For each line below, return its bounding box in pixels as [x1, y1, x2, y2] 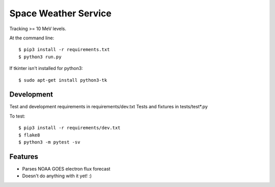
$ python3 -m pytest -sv [18, 139, 80, 145]
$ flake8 [18, 132, 40, 138]
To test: [9, 113, 25, 119]
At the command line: [9, 35, 54, 41]
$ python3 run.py [18, 54, 62, 60]
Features [9, 152, 38, 161]
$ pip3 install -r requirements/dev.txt [18, 125, 121, 131]
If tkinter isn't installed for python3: [9, 65, 84, 72]
